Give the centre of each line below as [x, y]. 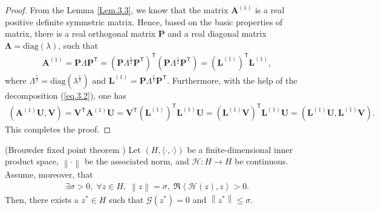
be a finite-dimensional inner [240, 149]
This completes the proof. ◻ [58, 129]
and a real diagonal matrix [217, 33]
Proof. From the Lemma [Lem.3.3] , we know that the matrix [117, 10]
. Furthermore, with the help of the [232, 80]
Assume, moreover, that [49, 174]
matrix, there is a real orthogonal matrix [80, 33]
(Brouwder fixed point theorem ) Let [73, 149]
